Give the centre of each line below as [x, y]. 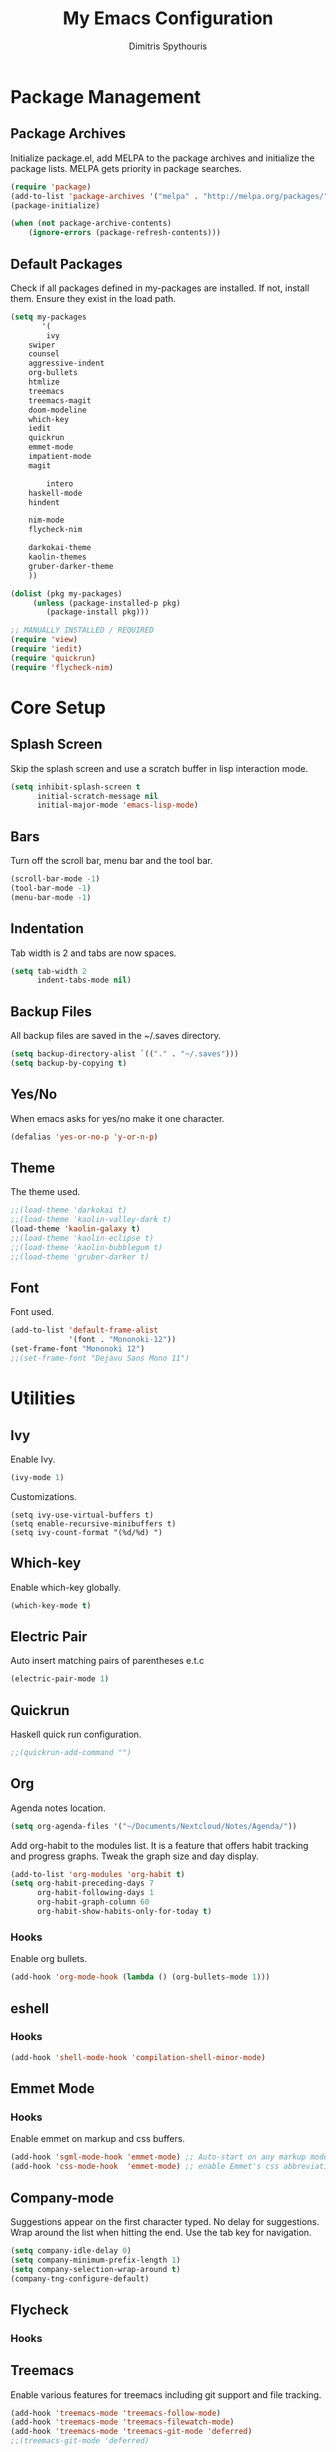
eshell [30, 2008]
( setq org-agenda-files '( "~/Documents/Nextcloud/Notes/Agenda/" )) [154, 1826]
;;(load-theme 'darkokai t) [69, 1210]
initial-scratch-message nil [97, 796]
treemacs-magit [60, 400]
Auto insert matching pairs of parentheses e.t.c [107, 1661]
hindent [44, 502]
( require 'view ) [44, 640]
